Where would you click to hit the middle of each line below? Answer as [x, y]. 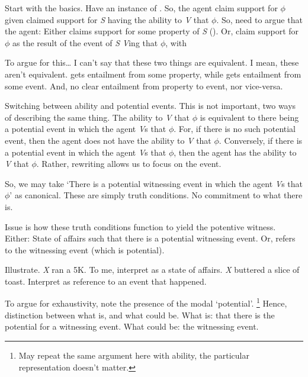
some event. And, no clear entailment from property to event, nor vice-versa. [144, 86]
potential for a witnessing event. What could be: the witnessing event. [132, 326]
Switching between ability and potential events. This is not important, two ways [150, 106]
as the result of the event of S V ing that [85, 42]
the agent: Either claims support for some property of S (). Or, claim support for [152, 31]
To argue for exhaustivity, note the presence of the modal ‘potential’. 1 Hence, [146, 302]
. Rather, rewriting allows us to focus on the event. [129, 164]
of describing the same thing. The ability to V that [97, 117]
